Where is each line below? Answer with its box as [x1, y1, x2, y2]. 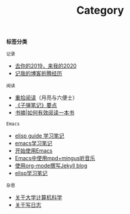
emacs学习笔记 [14, 140, 52, 147]
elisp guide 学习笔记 [14, 132, 64, 139]
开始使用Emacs [14, 147, 52, 154]
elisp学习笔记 [14, 170, 48, 177]
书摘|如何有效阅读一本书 [14, 109, 75, 117]
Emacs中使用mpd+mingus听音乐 [14, 155, 95, 162]
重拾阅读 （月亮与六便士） [14, 94, 78, 102]
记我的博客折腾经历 [14, 70, 63, 77]
